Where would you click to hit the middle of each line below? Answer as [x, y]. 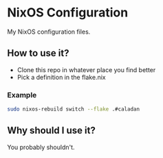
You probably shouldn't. [41, 147]
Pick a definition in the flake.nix [61, 77]
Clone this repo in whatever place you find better [86, 69]
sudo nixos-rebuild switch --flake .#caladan [73, 109]
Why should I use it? [52, 131]
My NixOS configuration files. [49, 32]
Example [22, 95]
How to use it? [38, 53]
